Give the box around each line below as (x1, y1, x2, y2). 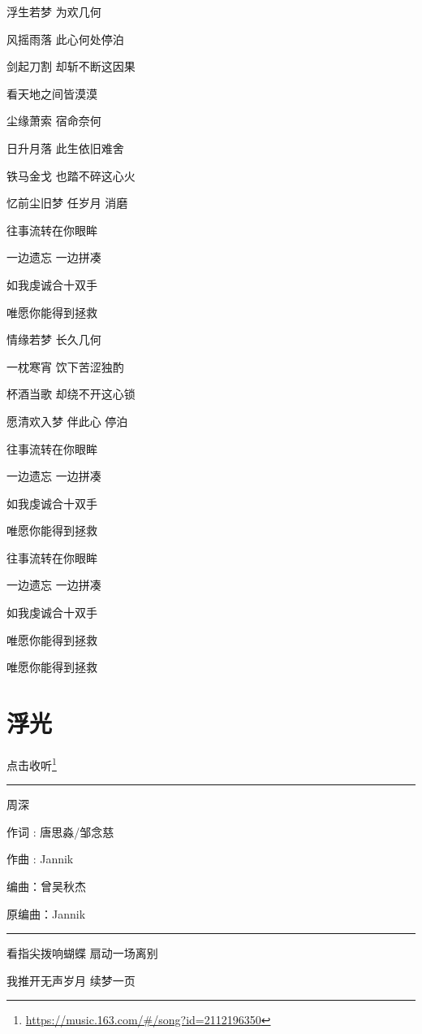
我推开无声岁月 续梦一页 (6, 971, 136, 988)
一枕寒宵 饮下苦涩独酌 (6, 358, 124, 375)
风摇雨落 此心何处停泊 (6, 30, 124, 47)
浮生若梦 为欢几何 (6, 3, 101, 20)
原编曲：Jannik (6, 905, 86, 922)
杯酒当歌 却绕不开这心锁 (6, 385, 136, 402)
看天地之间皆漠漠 (6, 85, 97, 102)
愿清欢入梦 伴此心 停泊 (6, 412, 128, 429)
